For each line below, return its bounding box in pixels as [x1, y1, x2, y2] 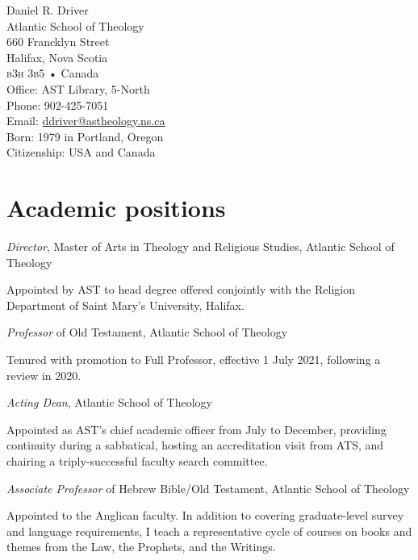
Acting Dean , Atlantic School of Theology [6, 394, 213, 411]
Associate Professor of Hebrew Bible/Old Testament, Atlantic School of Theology [6, 479, 410, 496]
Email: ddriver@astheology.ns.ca [6, 112, 165, 129]
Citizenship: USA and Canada [6, 144, 156, 161]
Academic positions [6, 191, 226, 224]
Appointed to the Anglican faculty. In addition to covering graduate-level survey [6, 507, 404, 524]
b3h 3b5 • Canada [6, 65, 99, 81]
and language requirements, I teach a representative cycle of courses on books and [6, 522, 412, 539]
